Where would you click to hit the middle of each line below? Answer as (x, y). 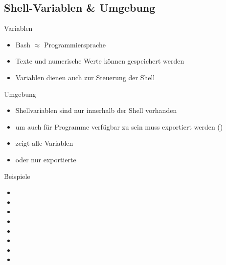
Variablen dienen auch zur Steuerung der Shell (85, 77)
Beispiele (17, 176)
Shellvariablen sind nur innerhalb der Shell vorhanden (96, 110)
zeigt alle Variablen (44, 143)
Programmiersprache (75, 44)
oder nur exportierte (46, 159)
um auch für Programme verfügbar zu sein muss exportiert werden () (119, 126)
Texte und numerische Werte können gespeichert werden (100, 61)
